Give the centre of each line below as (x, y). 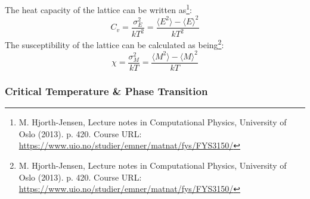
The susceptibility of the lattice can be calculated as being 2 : (114, 44)
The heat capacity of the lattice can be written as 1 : (98, 9)
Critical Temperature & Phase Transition (106, 91)
